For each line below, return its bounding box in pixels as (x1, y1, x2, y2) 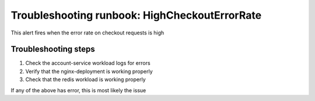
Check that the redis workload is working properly (25, 76, 146, 83)
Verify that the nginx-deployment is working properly (25, 68, 153, 75)
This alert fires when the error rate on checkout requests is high (10, 29, 164, 36)
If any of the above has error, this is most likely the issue (10, 86, 146, 93)
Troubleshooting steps (10, 44, 96, 54)
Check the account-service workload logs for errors (25, 60, 151, 67)
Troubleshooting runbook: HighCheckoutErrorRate (10, 9, 262, 22)
